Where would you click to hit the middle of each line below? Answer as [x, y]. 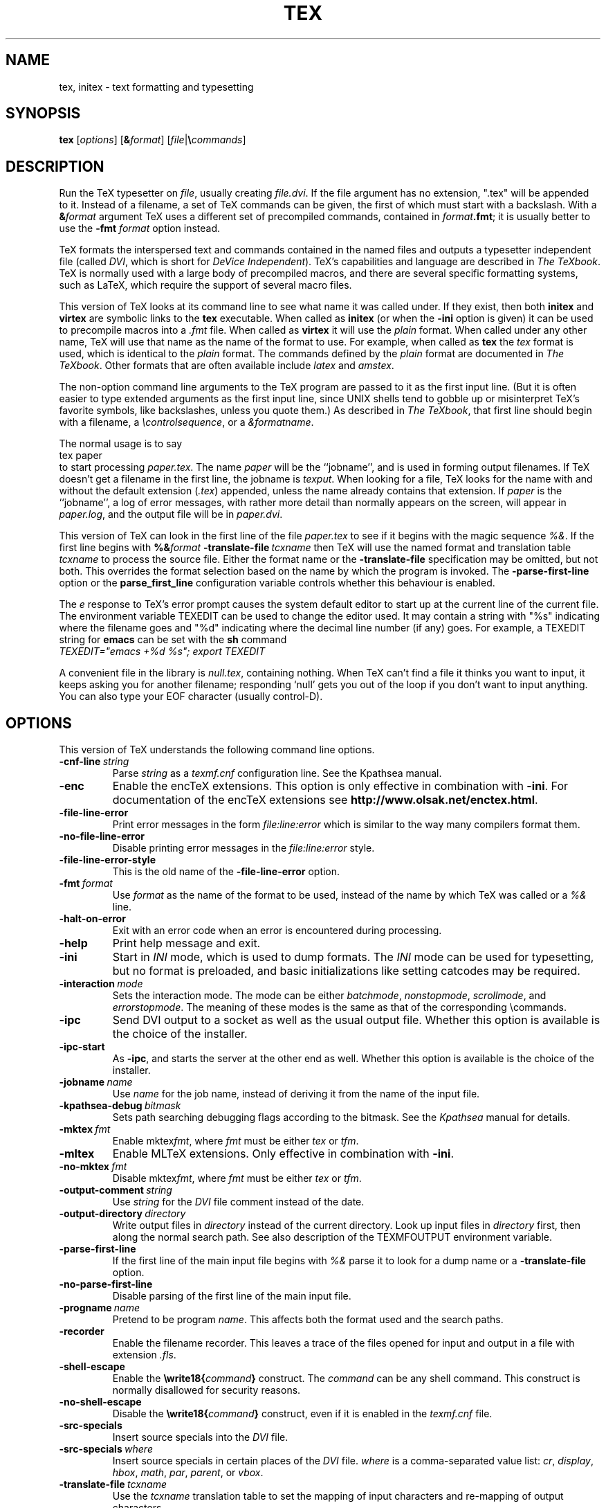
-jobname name [96, 1082]
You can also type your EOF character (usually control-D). [191, 697]
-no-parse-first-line [106, 1284]
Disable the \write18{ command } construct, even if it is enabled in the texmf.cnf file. [302, 1414]
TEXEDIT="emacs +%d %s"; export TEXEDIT [162, 652]
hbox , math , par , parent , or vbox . [188, 1473]
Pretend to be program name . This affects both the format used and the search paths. [308, 1320]
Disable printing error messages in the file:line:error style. [244, 848]
